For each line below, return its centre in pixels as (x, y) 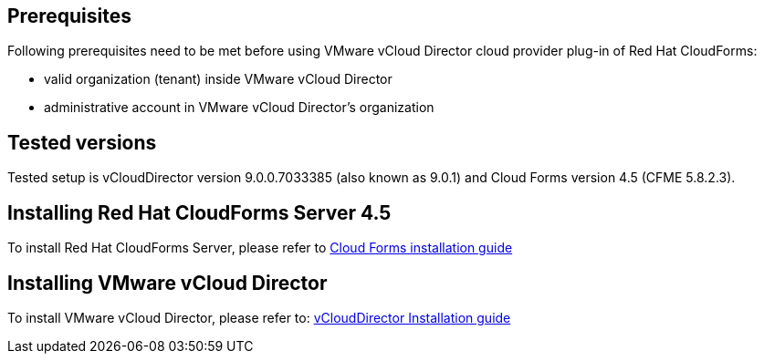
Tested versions (82, 142)
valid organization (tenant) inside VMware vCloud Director (218, 79)
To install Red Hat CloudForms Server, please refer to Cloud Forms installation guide (260, 248)
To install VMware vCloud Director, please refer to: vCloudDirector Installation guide (259, 317)
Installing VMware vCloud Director (167, 283)
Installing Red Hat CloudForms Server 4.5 (199, 212)
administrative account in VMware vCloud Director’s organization (239, 108)
